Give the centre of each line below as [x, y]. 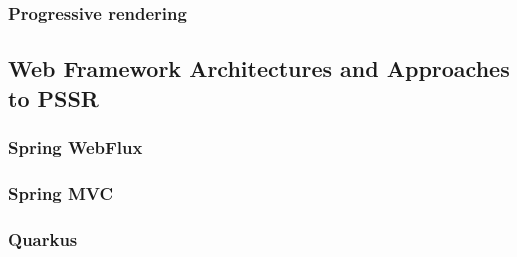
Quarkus [43, 238]
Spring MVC [61, 192]
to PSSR [53, 97]
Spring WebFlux [75, 146]
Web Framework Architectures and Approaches [259, 68]
